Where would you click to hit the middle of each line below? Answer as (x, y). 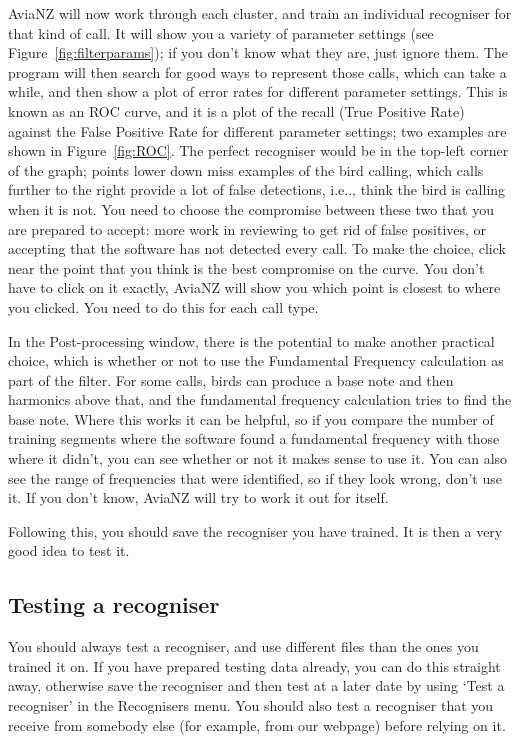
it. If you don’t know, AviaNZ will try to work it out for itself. (198, 497)
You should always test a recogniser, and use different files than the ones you (243, 646)
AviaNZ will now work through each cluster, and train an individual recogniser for (260, 13)
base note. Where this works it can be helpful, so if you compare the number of (251, 418)
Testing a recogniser (114, 604)
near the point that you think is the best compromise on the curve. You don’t (246, 267)
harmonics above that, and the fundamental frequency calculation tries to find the (260, 399)
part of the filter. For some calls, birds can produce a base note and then (231, 379)
